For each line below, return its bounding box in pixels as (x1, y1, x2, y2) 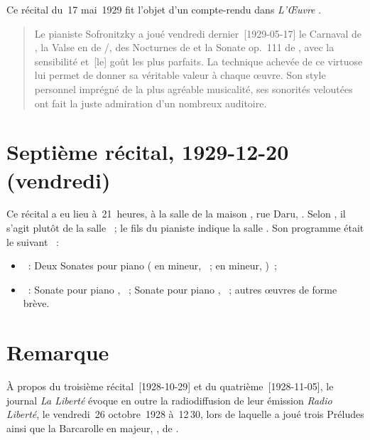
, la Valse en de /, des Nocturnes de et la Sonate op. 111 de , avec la (34, 40, 334, 55)
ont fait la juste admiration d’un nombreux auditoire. (34, 95, 267, 110)
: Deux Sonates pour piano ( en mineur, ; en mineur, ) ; (28, 258, 277, 273)
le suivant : (6, 234, 59, 249)
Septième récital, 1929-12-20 (6, 137, 289, 166)
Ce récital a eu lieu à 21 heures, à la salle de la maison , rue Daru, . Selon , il (6, 206, 346, 221)
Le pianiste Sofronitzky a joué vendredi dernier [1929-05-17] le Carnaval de (34, 26, 361, 41)
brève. (23, 296, 50, 311)
